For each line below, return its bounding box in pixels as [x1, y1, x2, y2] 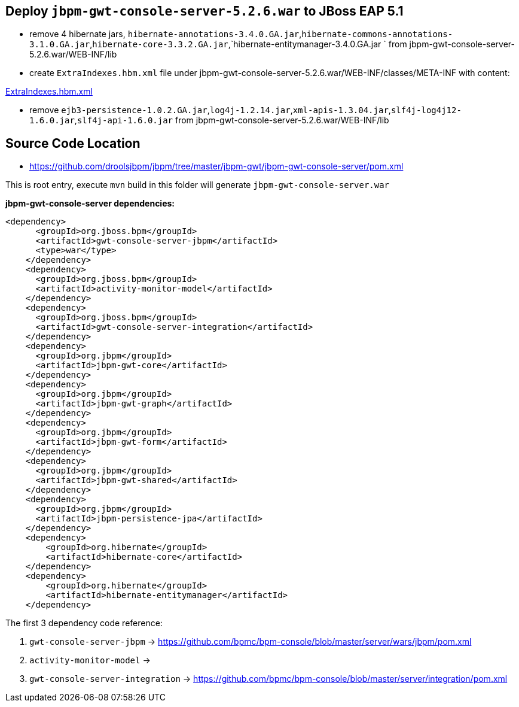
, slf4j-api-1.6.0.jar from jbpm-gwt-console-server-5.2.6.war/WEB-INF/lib [74, 115, 389, 126]
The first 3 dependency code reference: [5, 618, 163, 629]
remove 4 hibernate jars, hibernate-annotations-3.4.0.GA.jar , [29, 29, 302, 40]
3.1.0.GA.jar [29, 40, 90, 50]
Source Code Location [5, 135, 141, 151]
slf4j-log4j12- [390, 105, 462, 116]
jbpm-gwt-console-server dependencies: [5, 198, 175, 209]
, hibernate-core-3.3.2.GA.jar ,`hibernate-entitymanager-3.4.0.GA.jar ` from [90, 39, 407, 50]
